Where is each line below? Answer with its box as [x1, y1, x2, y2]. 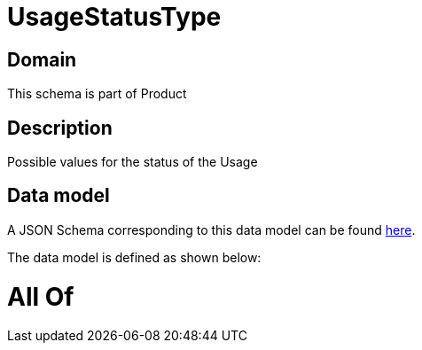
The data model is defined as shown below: [7, 249, 262, 265]
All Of [7, 281, 74, 312]
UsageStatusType [7, 2, 222, 32]
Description [7, 116, 113, 139]
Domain [7, 48, 77, 71]
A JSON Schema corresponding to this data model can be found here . [7, 222, 416, 237]
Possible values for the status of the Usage [7, 154, 258, 170]
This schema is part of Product [7, 86, 187, 102]
